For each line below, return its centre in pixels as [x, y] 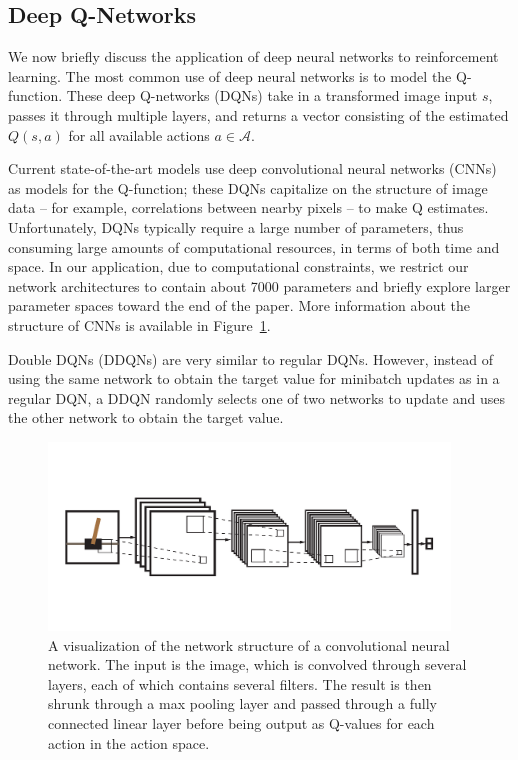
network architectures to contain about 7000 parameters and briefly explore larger [259, 285]
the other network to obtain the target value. [146, 417]
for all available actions [139, 134]
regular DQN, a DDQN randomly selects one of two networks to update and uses [256, 397]
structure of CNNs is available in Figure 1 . [139, 324]
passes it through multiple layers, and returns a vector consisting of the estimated [258, 114]
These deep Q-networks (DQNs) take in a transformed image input [272, 95]
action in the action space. [129, 742]
